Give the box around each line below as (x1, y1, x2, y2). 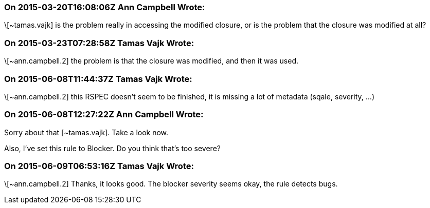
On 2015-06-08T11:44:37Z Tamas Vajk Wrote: (4, 73, 192, 84)
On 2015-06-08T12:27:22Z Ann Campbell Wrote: (4, 109, 204, 120)
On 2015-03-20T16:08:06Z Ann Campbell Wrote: (4, 2, 205, 12)
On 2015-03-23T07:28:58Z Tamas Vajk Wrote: (4, 37, 194, 48)
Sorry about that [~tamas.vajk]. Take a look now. (4, 128, 169, 137)
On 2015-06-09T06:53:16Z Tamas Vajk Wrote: (4, 161, 194, 171)
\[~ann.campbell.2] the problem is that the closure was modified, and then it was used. (4, 56, 299, 66)
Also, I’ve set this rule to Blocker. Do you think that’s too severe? (4, 143, 221, 153)
